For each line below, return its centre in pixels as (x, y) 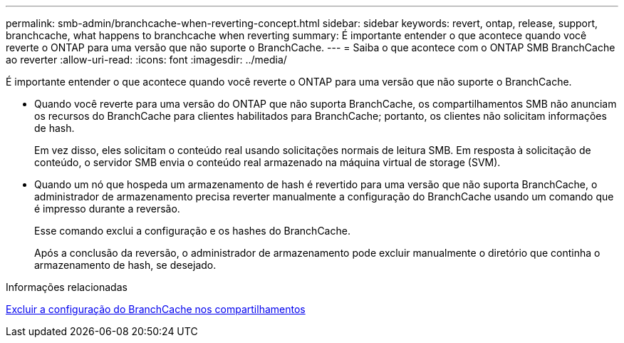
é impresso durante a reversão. (107, 209)
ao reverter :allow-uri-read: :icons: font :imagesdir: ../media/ (146, 60)
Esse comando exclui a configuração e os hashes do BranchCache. (192, 231)
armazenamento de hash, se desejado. (125, 265)
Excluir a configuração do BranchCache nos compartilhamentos (156, 309)
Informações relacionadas (67, 287)
